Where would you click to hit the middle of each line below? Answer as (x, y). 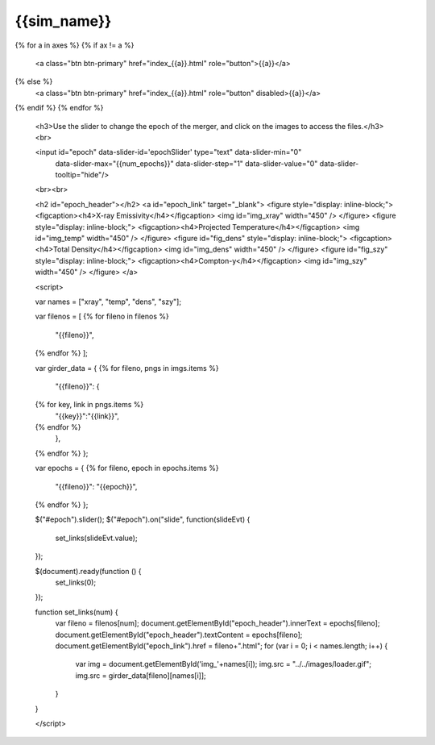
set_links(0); (76, 582)
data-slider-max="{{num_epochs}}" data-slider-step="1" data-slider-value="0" (186, 163)
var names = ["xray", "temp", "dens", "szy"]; (108, 302)
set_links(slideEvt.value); (96, 538)
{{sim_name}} (63, 21)
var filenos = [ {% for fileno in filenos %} (102, 316)
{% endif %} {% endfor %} (59, 108)
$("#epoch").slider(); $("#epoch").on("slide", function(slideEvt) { (143, 519)
